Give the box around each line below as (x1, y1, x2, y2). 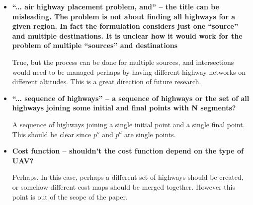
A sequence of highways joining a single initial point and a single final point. (12, 119, 245, 129)
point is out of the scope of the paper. (12, 191, 128, 202)
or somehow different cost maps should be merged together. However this (12, 181, 235, 192)
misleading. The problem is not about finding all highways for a (12, 11, 235, 21)
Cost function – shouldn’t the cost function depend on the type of (12, 146, 244, 156)
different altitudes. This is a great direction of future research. (12, 76, 201, 87)
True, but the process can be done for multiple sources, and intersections (12, 56, 234, 67)
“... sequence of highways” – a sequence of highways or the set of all (12, 93, 250, 103)
